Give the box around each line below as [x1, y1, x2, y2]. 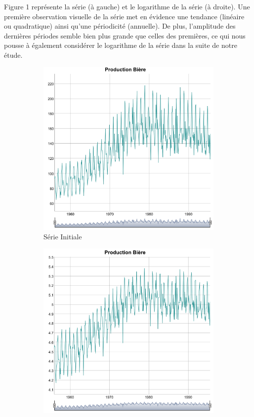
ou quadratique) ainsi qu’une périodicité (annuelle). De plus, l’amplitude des [4, 21, 236, 31]
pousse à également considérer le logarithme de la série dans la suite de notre [4, 40, 237, 50]
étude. [4, 49, 23, 60]
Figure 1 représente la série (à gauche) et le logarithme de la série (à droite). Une [4, 1, 250, 11]
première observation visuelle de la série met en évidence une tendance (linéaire [4, 11, 245, 21]
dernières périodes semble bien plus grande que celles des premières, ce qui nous [4, 30, 246, 40]
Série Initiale [43, 231, 82, 242]
